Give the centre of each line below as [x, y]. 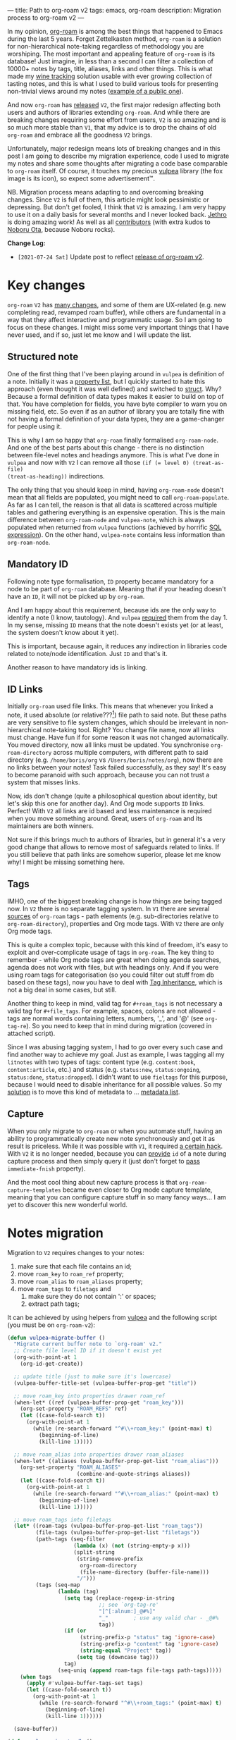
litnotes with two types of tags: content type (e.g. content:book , [101, 1062]
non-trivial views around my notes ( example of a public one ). [95, 91]
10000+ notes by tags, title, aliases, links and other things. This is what [110, 69]
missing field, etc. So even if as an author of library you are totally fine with [116, 411]
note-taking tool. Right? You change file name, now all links [129, 730]
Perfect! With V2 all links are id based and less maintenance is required [110, 811]
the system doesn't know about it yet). [63, 632]
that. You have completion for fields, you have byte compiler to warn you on [117, 404]
